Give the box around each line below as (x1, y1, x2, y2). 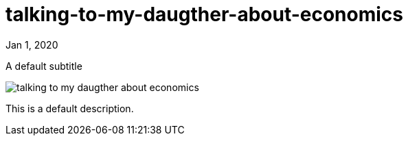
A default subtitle (5, 60, 82, 72)
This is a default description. (5, 102, 134, 114)
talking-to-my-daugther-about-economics (5, 3, 404, 26)
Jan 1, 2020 (5, 38, 58, 51)
